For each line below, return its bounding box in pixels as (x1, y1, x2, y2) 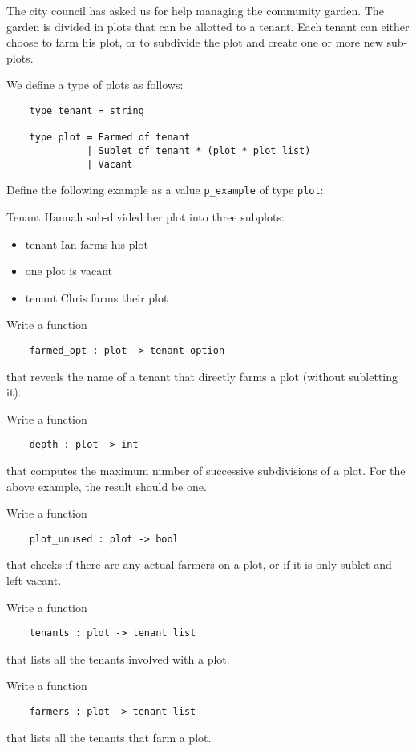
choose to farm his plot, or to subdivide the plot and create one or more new (6, 34, 383, 51)
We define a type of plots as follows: (6, 76, 184, 93)
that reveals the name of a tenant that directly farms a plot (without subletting (6, 367, 398, 384)
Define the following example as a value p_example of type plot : (6, 181, 324, 198)
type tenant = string (29, 104, 144, 116)
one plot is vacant (25, 262, 112, 279)
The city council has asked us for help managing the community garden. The (6, 2, 384, 18)
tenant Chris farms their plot (25, 289, 168, 306)
